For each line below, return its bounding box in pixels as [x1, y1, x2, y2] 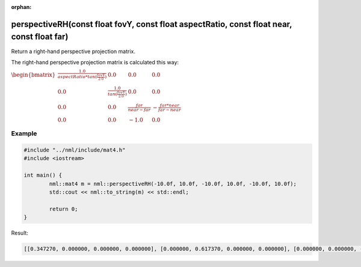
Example [11, 129, 37, 138]
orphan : [11, 4, 32, 10]
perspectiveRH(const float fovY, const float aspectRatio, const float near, [11, 19, 292, 29]
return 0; [49, 205, 78, 212]
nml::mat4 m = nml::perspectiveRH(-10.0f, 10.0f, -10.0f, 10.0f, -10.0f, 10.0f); [49, 180, 297, 187]
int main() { [23, 172, 63, 179]
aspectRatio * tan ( [57, 74, 97, 80]
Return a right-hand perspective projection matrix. [11, 48, 135, 55]
